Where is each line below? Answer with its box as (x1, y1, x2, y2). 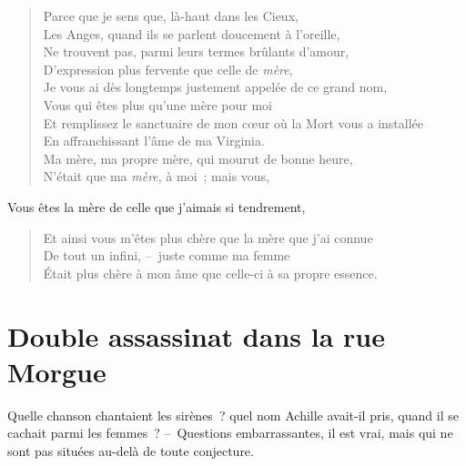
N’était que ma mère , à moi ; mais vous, (43, 167, 270, 186)
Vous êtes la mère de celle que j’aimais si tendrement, (7, 197, 306, 216)
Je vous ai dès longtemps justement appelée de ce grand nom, (43, 77, 388, 96)
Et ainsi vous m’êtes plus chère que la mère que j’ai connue (43, 228, 373, 247)
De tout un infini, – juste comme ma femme (43, 246, 290, 265)
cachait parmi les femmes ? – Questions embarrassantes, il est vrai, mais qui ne (7, 423, 453, 442)
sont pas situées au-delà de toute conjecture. (7, 441, 254, 460)
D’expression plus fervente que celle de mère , (43, 59, 293, 78)
